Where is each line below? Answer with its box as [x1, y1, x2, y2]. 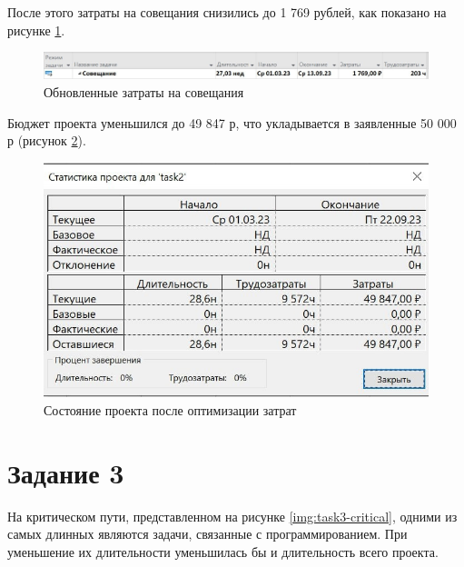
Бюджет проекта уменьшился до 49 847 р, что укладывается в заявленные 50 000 [7, 113, 457, 132]
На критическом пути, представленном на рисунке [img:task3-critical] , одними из [7, 506, 458, 525]
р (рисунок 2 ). [7, 131, 86, 150]
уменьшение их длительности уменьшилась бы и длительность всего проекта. [7, 542, 439, 561]
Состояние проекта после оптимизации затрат [44, 400, 297, 419]
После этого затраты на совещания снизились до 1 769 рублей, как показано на [7, 3, 447, 21]
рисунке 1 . [7, 20, 65, 39]
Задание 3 [7, 453, 124, 491]
